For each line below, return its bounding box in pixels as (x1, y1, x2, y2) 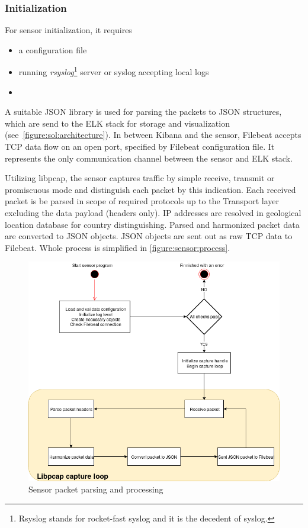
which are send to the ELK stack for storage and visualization (5, 117, 230, 129)
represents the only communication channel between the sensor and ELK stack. (5, 152, 293, 164)
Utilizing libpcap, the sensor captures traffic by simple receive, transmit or (5, 172, 275, 184)
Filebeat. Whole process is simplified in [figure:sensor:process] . (5, 241, 230, 253)
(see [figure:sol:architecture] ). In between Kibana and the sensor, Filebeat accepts (5, 128, 301, 141)
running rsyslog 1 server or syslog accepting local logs (18, 64, 209, 78)
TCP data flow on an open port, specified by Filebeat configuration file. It (5, 140, 275, 153)
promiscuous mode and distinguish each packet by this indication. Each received (5, 183, 296, 195)
